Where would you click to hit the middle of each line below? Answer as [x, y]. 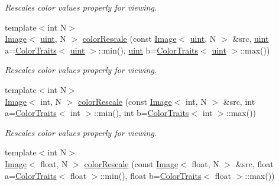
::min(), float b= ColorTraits [151, 175]
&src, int [239, 101]
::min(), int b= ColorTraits [142, 113]
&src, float [254, 163]
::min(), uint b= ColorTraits [148, 50]
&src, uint [251, 39]
